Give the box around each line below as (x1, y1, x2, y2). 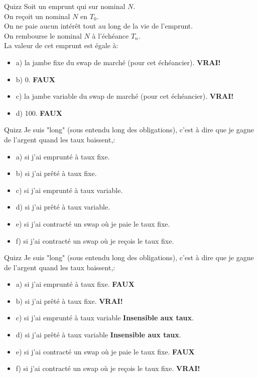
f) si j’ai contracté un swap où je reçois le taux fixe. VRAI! (16, 363, 200, 373)
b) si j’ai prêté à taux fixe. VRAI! (16, 295, 123, 306)
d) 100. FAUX (16, 107, 62, 118)
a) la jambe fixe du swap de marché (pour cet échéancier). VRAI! (16, 57, 221, 67)
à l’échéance (92, 30, 129, 41)
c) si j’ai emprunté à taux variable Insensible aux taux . (16, 312, 194, 323)
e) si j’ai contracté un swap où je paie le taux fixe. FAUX (16, 346, 195, 356)
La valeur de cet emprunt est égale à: (4, 40, 118, 51)
